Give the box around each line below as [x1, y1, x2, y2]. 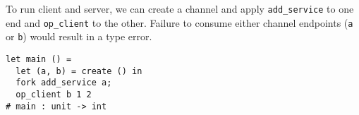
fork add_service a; [16, 78, 112, 88]
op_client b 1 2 [16, 89, 92, 99]
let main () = [6, 54, 72, 64]
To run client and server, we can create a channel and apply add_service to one [6, 1, 354, 16]
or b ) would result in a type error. [6, 29, 152, 44]
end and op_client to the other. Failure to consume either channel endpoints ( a [6, 15, 353, 30]
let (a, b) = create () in [16, 66, 142, 76]
